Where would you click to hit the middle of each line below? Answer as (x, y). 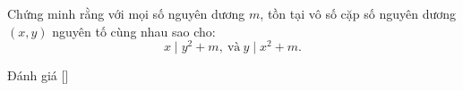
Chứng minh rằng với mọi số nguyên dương (126, 13)
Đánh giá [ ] (38, 75)
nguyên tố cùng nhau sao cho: (134, 31)
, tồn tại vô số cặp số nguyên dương (358, 13)
